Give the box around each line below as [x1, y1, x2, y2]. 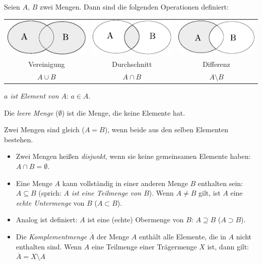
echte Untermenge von [16, 197, 85, 208]
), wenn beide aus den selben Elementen [104, 124, 229, 135]
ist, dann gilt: [207, 241, 249, 251]
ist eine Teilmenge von [72, 188, 142, 198]
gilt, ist [198, 188, 221, 198]
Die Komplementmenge [16, 231, 87, 242]
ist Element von [10, 91, 59, 101]
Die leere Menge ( [4, 107, 58, 118]
